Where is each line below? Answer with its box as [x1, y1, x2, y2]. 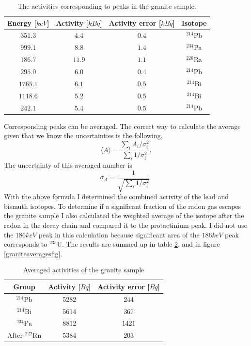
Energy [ [7, 17, 36, 28]
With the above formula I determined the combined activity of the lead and [4, 191, 229, 202]
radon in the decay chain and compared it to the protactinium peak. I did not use [4, 220, 247, 230]
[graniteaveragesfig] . [4, 248, 63, 258]
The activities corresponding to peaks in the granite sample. [17, 1, 196, 11]
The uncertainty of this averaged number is [4, 160, 132, 170]
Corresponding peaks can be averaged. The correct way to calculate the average [4, 121, 241, 131]
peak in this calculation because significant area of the [38, 229, 200, 239]
